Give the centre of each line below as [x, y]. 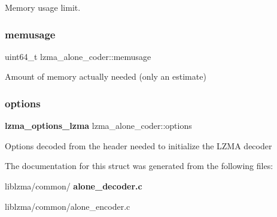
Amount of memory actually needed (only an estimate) [106, 76]
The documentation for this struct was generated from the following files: [139, 166]
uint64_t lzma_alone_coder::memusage [78, 56]
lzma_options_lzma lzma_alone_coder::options [98, 126]
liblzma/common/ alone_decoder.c [74, 186]
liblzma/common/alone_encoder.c [68, 206]
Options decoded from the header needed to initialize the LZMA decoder [138, 145]
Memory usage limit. [43, 7]
